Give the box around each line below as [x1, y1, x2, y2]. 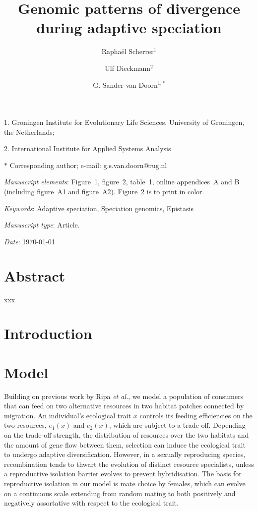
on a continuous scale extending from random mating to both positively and [4, 488, 236, 498]
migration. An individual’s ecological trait [4, 410, 131, 420]
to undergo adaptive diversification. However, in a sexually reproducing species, [4, 449, 246, 459]
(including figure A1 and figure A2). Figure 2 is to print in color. [4, 186, 204, 197]
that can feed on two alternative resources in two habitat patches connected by [4, 400, 244, 411]
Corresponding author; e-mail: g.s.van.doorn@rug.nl [9, 160, 167, 170]
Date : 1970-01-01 [4, 236, 55, 246]
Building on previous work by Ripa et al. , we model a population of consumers [4, 391, 244, 401]
